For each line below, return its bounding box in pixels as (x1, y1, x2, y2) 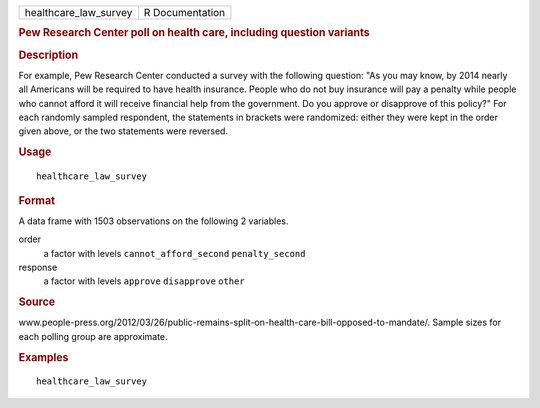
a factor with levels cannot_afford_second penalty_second (43, 247, 306, 259)
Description (18, 48, 79, 62)
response (18, 261, 58, 273)
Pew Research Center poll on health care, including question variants (18, 26, 370, 40)
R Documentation (143, 6, 226, 19)
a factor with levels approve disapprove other (43, 275, 245, 287)
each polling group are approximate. (18, 330, 169, 342)
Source (18, 295, 56, 309)
